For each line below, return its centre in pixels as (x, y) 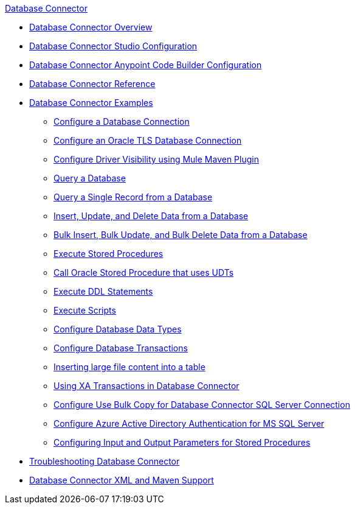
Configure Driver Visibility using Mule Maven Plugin (156, 159)
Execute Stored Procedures (109, 254)
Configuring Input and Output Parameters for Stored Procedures (182, 442)
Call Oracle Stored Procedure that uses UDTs (144, 272)
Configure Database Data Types (118, 329)
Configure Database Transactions (121, 348)
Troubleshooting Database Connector (105, 461)
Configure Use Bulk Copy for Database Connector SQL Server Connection (202, 405)
